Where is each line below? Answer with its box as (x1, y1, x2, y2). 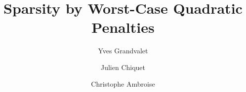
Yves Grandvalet (98, 46, 148, 56)
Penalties (91, 17, 155, 37)
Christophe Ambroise (91, 78, 155, 89)
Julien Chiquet (100, 62, 146, 72)
